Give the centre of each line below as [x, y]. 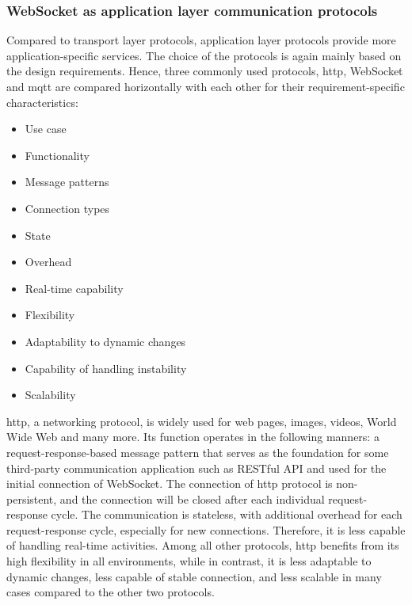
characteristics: [42, 102]
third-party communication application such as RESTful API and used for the [196, 468]
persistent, [32, 498]
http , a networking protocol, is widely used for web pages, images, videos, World [202, 421]
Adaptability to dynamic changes [105, 341]
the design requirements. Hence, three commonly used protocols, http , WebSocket [205, 71]
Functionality [57, 155]
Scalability [50, 395]
